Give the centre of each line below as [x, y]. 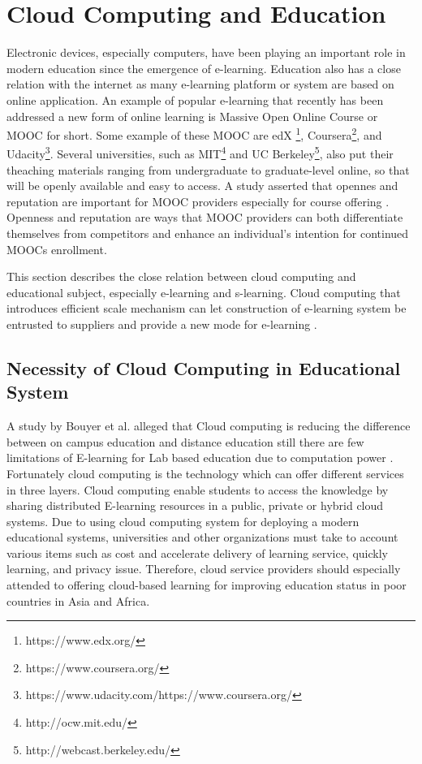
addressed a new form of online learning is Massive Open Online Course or [192, 116]
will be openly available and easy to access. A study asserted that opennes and [202, 186]
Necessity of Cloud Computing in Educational [204, 367]
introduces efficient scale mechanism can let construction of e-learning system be [207, 308]
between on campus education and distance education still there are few [185, 441]
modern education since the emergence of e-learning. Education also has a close [204, 68]
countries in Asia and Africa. [78, 600]
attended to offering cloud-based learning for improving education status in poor [207, 585]
